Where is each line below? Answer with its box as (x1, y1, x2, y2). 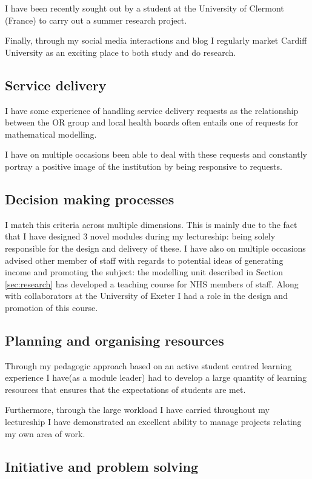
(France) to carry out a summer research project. (5, 13, 187, 26)
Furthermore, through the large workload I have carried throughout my (5, 403, 270, 416)
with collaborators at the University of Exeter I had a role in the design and (5, 289, 288, 302)
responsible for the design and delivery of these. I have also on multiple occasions (5, 241, 306, 254)
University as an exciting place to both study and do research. (5, 45, 236, 58)
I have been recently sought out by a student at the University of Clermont (5, 2, 284, 14)
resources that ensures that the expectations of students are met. (5, 383, 246, 395)
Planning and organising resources (5, 330, 224, 349)
